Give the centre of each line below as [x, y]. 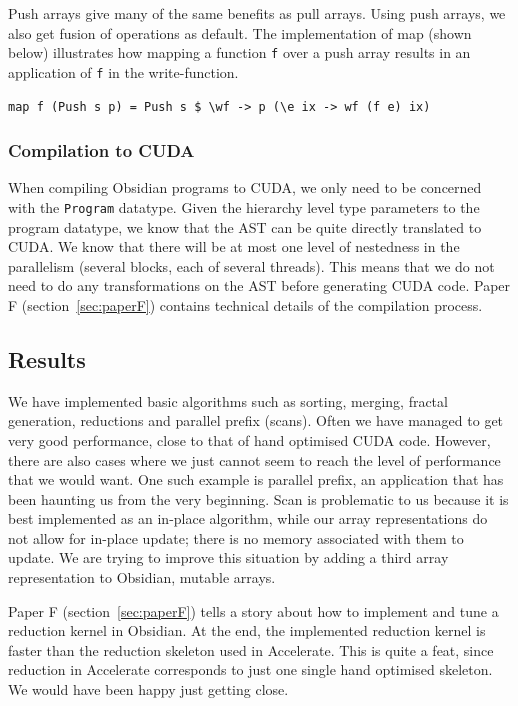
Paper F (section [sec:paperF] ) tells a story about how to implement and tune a [253, 610]
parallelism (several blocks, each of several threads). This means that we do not [251, 265]
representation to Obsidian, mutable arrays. [142, 577]
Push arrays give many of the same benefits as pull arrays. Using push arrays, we [257, 13]
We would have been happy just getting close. [148, 689]
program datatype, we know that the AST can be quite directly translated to [245, 226]
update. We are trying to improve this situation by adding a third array [228, 557]
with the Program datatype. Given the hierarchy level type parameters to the [244, 206]
